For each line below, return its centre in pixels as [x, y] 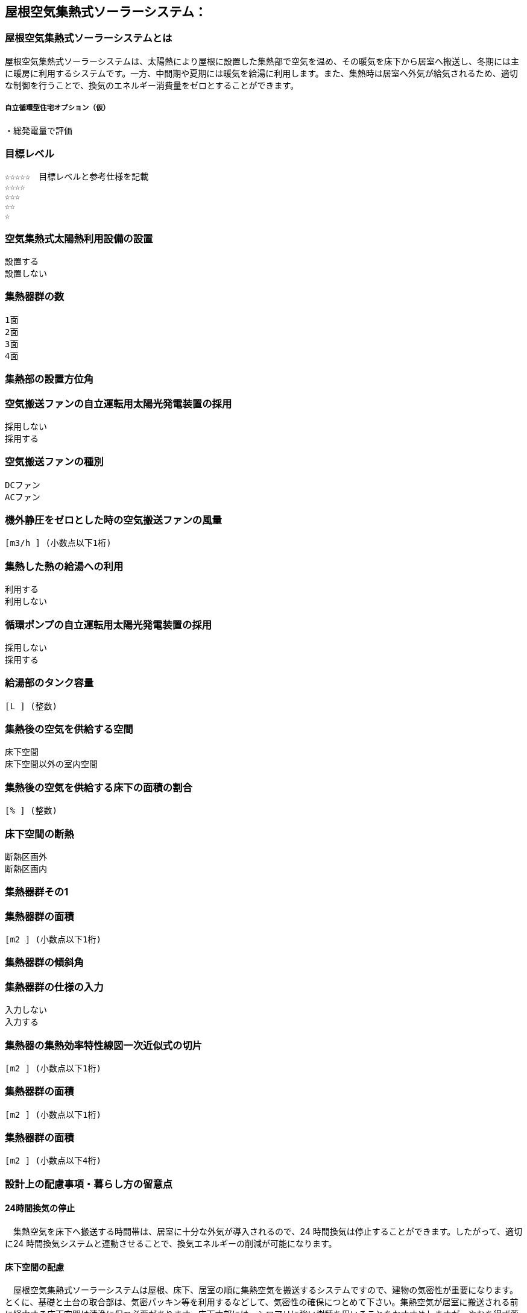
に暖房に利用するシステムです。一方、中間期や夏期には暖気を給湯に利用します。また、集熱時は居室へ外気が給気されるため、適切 [261, 73]
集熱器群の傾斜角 [44, 963]
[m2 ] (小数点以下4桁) [53, 1161]
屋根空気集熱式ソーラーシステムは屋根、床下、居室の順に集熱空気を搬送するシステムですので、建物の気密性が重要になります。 [265, 1290]
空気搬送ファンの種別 [54, 462]
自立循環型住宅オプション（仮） [58, 108]
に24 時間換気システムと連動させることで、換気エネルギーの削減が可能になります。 [171, 1244]
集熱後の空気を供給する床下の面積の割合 [99, 787]
